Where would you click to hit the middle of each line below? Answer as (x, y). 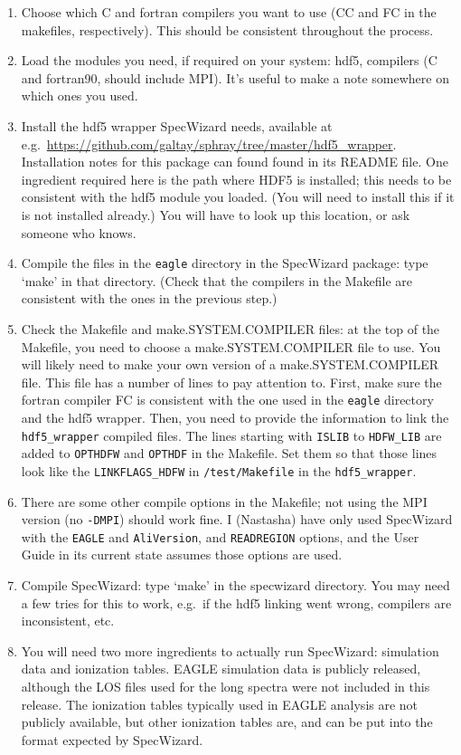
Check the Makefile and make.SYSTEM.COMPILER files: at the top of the (230, 328)
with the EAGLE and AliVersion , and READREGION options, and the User (220, 536)
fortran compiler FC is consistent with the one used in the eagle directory (227, 400)
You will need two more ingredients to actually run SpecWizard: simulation (230, 650)
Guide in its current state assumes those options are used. (182, 554)
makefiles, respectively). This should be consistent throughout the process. (227, 29)
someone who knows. (79, 232)
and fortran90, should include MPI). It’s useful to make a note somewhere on (235, 77)
